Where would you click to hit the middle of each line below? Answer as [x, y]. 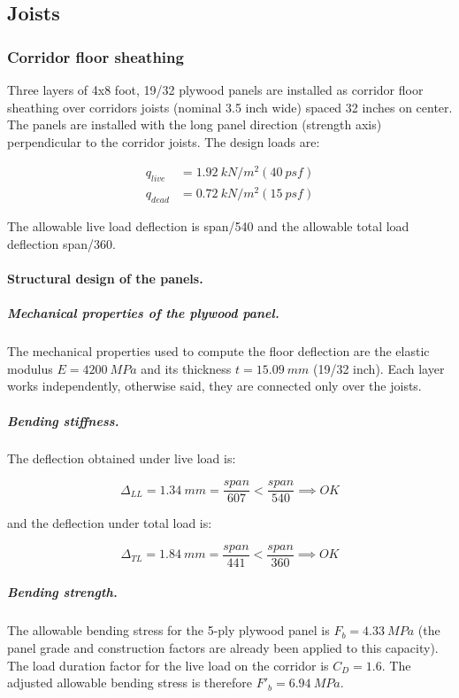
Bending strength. [62, 592]
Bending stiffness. [63, 420]
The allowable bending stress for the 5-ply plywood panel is [168, 630]
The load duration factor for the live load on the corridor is [168, 665]
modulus [30, 368]
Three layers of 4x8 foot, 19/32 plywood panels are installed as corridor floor [215, 89]
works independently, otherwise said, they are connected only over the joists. [214, 386]
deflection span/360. [61, 243]
